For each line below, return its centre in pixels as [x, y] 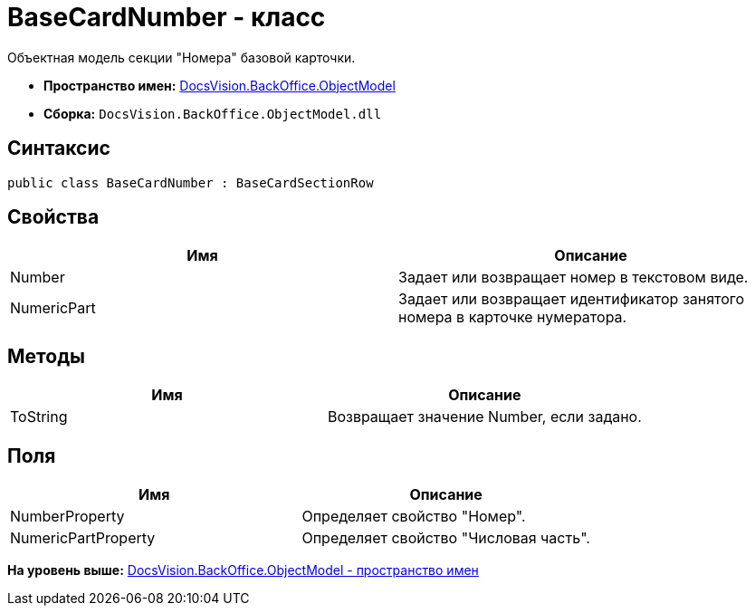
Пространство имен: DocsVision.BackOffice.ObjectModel [220, 85]
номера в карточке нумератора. [513, 317]
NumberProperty [67, 517]
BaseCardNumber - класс [167, 17]
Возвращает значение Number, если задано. [484, 417]
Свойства [53, 217]
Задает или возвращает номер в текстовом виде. [573, 278]
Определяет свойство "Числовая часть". [446, 538]
